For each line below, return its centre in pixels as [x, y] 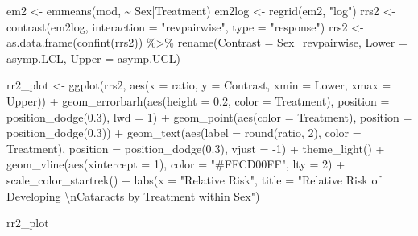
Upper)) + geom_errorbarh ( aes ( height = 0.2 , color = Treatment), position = [198, 100]
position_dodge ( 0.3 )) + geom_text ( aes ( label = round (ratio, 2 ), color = [184, 132]
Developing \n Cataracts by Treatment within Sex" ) [133, 195]
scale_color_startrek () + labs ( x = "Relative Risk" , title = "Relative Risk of [194, 179]
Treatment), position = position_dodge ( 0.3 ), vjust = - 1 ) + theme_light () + [196, 148]
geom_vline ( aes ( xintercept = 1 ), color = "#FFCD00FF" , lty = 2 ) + [176, 164]
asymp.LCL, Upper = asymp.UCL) [93, 58]
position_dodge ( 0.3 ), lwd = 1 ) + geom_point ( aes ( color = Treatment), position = [209, 116]
